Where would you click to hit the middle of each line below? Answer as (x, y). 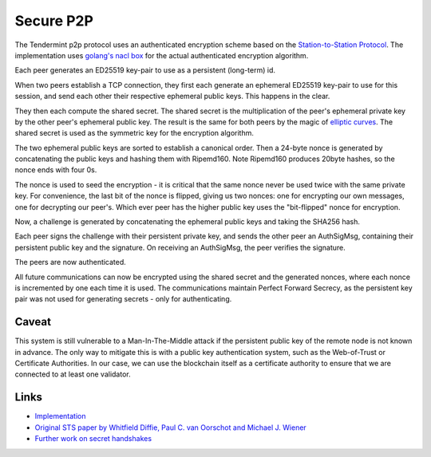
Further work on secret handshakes (93, 439)
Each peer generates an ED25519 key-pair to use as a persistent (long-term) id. (145, 70)
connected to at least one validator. (73, 374)
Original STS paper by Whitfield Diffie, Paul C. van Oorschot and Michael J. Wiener (170, 427)
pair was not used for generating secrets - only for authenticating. (123, 299)
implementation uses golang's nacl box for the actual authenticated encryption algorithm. (162, 55)
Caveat (33, 322)
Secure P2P (54, 21)
